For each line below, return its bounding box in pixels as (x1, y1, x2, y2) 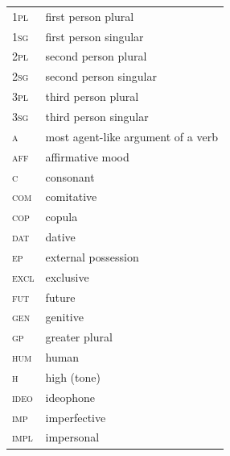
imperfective (45, 408, 106, 425)
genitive (45, 308, 84, 325)
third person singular (45, 107, 149, 124)
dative (45, 228, 76, 245)
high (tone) (45, 368, 101, 385)
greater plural (45, 328, 113, 345)
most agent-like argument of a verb (45, 128, 218, 144)
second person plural (45, 48, 147, 65)
